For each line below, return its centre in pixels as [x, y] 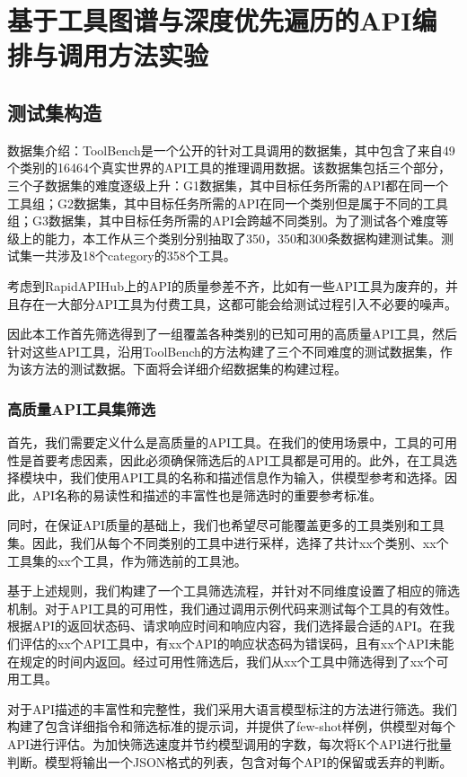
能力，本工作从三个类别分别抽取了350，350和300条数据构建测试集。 [242, 238]
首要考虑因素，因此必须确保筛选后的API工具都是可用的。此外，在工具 [238, 459]
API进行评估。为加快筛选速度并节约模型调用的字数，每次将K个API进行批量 [230, 744]
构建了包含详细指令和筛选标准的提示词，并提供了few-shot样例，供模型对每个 [232, 726]
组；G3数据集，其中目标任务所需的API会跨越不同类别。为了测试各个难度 [222, 221]
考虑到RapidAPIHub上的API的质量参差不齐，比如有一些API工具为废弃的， [227, 285]
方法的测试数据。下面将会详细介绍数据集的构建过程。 [189, 369]
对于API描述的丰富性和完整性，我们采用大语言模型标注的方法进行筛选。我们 [233, 708]
